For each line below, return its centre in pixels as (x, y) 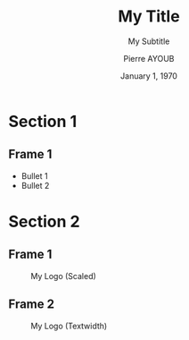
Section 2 (45, 221)
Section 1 (43, 121)
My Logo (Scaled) (64, 276)
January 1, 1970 (149, 76)
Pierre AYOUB (149, 58)
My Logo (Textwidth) (69, 326)
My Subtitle (149, 41)
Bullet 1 (34, 175)
